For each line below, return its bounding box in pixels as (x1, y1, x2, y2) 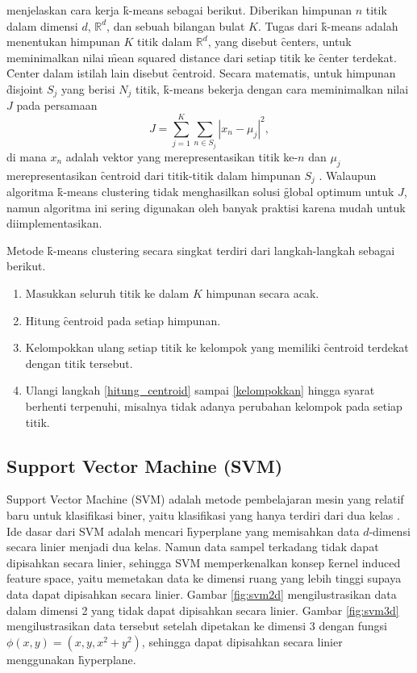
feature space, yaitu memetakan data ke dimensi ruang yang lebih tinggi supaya (6, 570, 402, 587)
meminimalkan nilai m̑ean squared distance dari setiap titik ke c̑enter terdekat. (6, 48, 397, 65)
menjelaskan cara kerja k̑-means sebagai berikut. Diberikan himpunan (6, 2, 352, 18)
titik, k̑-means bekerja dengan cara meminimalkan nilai (135, 80, 409, 97)
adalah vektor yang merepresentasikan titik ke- (65, 148, 298, 165)
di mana (6, 148, 47, 165)
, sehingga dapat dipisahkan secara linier (141, 633, 343, 650)
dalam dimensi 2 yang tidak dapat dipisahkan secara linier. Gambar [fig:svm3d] (6, 601, 399, 618)
